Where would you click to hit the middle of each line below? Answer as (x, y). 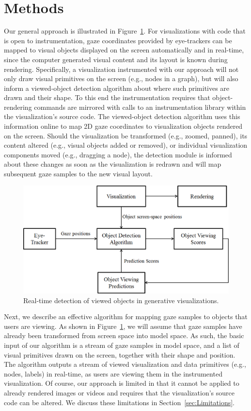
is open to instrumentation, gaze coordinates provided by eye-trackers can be (118, 40)
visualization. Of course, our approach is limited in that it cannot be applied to (122, 383)
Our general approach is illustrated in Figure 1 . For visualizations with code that (125, 31)
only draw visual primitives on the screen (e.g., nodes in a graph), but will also (121, 78)
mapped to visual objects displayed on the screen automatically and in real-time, (124, 50)
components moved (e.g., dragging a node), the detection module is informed (118, 154)
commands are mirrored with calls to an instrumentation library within (140, 107)
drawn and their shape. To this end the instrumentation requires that (107, 97)
